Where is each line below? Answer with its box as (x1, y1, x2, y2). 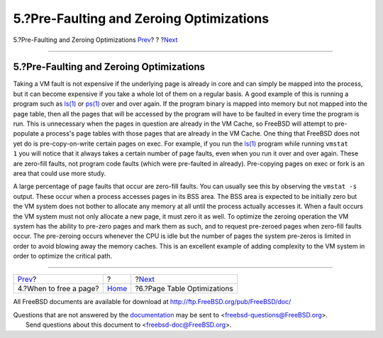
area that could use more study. (13, 169, 106, 178)
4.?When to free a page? (17, 284, 99, 294)
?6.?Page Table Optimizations (135, 284, 233, 294)
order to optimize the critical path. (13, 252, 113, 261)
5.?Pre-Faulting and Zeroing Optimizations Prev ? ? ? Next (13, 36, 178, 44)
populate (13, 129, 39, 138)
